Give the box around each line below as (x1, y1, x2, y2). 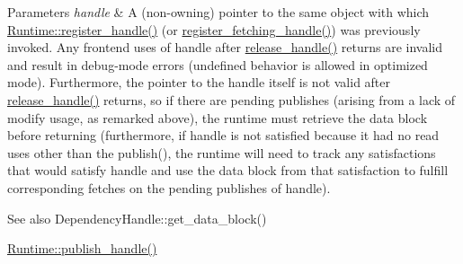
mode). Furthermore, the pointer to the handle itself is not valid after (7, 73, 391, 92)
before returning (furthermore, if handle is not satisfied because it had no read (7, 126, 440, 145)
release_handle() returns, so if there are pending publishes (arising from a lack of (7, 90, 456, 109)
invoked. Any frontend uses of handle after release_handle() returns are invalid (7, 38, 442, 57)
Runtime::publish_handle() (7, 239, 157, 258)
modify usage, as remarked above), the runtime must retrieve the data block (7, 108, 428, 127)
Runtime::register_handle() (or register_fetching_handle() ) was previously (7, 20, 421, 39)
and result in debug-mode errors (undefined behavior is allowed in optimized (7, 55, 428, 74)
